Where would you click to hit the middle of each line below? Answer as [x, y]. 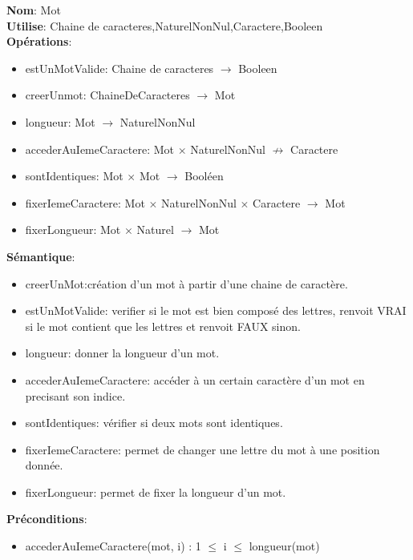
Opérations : [39, 41]
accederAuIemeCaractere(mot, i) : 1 [113, 546]
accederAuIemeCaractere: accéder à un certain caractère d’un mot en [195, 379]
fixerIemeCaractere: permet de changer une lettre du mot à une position [202, 449]
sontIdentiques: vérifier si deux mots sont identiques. [154, 423]
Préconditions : [47, 519]
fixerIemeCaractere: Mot [85, 202]
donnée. [44, 465]
